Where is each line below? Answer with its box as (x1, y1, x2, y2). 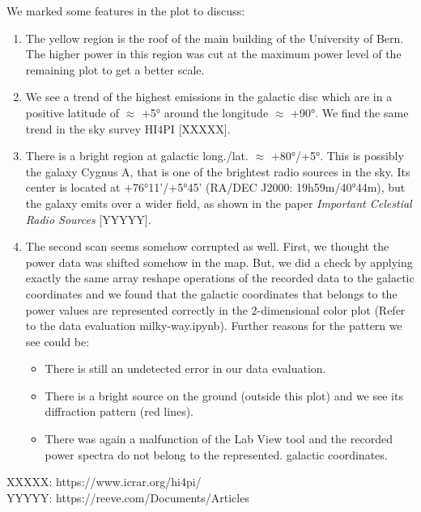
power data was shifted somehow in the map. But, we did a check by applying (25, 253, 413, 270)
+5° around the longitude (141, 104, 269, 121)
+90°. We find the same (291, 104, 409, 121)
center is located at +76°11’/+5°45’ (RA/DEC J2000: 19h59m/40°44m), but (25, 179, 406, 196)
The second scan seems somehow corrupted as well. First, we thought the (25, 238, 389, 255)
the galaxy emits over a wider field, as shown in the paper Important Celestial (25, 194, 412, 211)
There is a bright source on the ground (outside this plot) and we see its (45, 387, 403, 404)
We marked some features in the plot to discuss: (6, 2, 245, 19)
